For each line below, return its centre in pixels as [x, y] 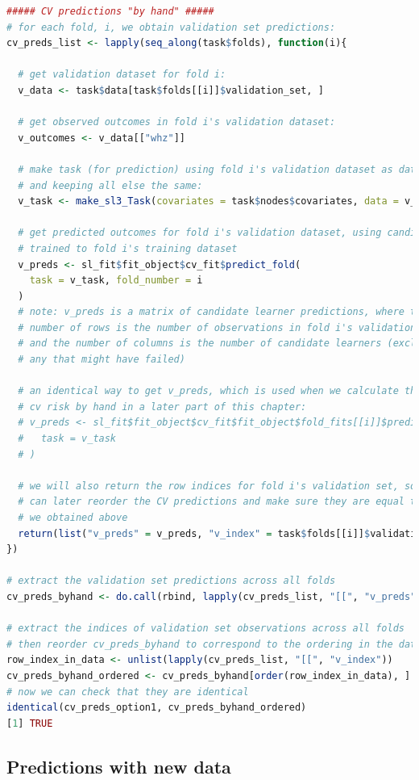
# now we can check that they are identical [128, 692]
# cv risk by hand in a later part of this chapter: [162, 407]
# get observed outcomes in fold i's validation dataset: [177, 122]
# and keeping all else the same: [110, 185]
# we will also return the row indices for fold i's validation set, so [217, 486]
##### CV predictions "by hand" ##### [110, 11]
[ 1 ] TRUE [30, 723]
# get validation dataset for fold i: [122, 75]
